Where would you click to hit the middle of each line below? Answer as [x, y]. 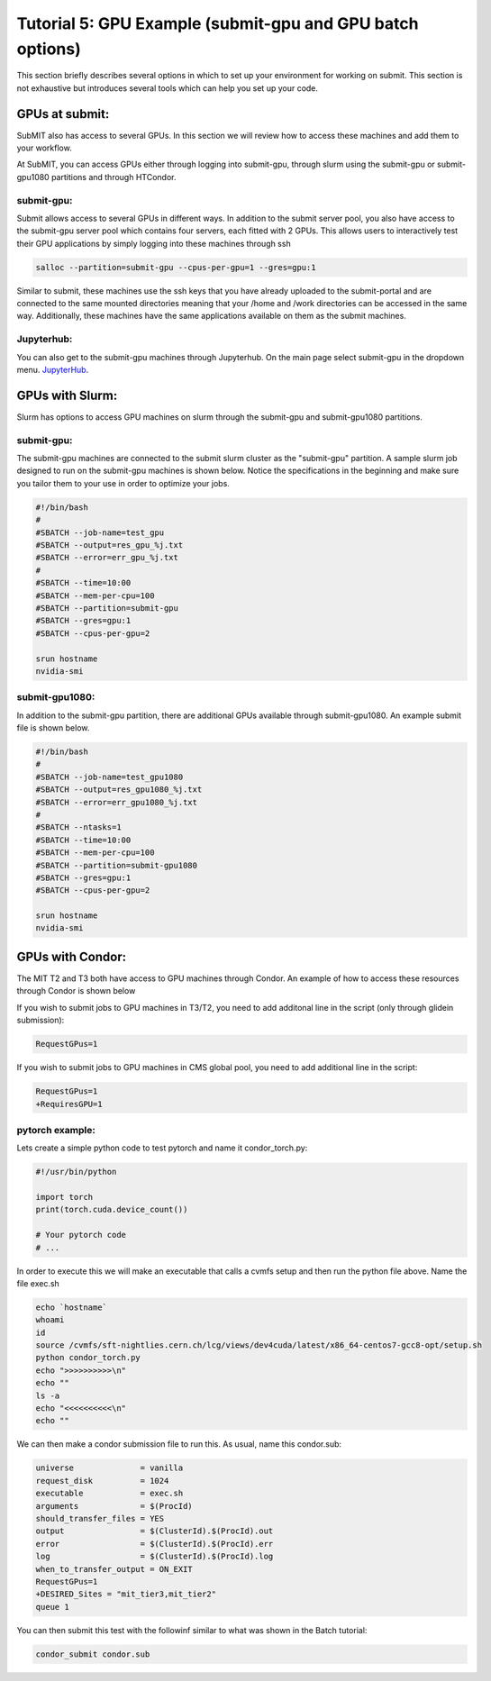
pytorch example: [56, 1130]
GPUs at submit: [63, 114]
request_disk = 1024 [102, 1481]
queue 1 [52, 1607]
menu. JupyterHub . [53, 370]
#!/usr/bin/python [76, 1172]
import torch [64, 1197]
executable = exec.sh [109, 1494]
